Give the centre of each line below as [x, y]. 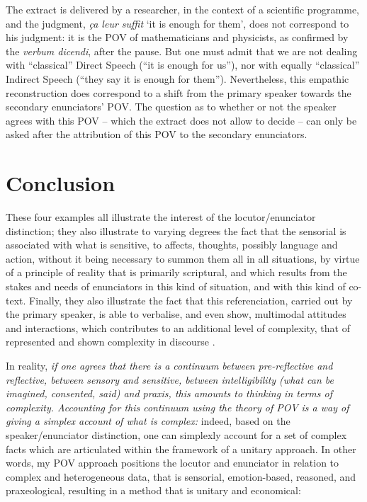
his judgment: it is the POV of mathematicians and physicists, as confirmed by [177, 37]
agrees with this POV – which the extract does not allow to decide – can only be [181, 120]
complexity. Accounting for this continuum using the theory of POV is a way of [177, 407]
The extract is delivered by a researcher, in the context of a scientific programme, [182, 9]
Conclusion [61, 183]
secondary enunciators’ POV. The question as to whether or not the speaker [171, 107]
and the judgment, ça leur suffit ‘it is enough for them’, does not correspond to [177, 23]
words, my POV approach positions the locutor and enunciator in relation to [173, 463]
